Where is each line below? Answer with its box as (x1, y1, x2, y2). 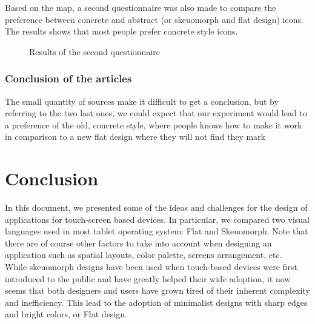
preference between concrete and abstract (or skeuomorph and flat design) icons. (5, 13, 303, 25)
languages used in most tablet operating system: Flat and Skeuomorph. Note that (5, 225, 308, 237)
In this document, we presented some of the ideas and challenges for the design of (5, 201, 308, 214)
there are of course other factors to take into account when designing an (5, 236, 272, 249)
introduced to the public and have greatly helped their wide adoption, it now (5, 272, 291, 285)
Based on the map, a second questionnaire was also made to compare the (5, 1, 276, 13)
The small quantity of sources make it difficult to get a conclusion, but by (5, 94, 279, 107)
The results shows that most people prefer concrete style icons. (5, 25, 238, 38)
